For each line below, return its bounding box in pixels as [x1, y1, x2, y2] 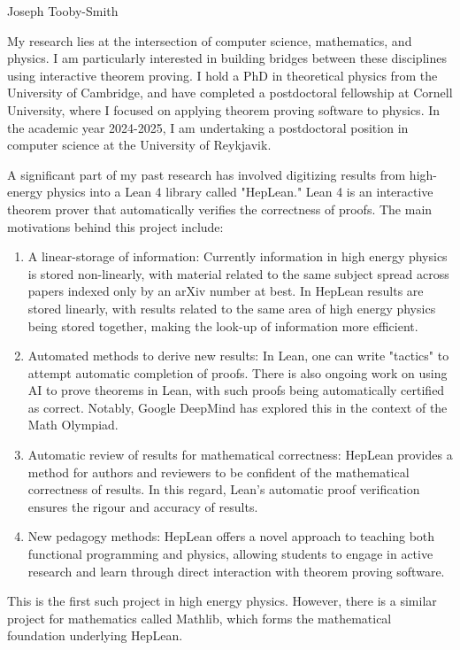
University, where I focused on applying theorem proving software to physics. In [7, 100, 441, 119]
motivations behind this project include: [7, 217, 224, 236]
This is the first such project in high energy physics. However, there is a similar [7, 592, 437, 610]
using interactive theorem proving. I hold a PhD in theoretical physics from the [7, 66, 438, 84]
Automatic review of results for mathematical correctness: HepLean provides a [27, 445, 453, 464]
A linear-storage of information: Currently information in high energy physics [27, 247, 448, 266]
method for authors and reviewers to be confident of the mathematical [27, 462, 410, 481]
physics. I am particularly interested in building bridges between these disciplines [7, 49, 447, 67]
